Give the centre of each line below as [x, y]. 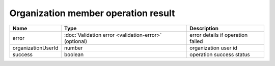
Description [204, 28]
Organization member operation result [92, 13]
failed [196, 41]
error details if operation [218, 35]
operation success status [220, 54]
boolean [74, 54]
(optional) [76, 41]
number [73, 48]
